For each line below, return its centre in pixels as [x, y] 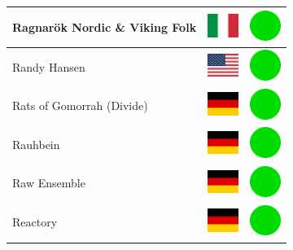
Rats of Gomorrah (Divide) [80, 105]
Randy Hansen [49, 66]
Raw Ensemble [49, 183]
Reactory [35, 222]
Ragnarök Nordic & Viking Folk [105, 26]
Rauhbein [36, 144]
